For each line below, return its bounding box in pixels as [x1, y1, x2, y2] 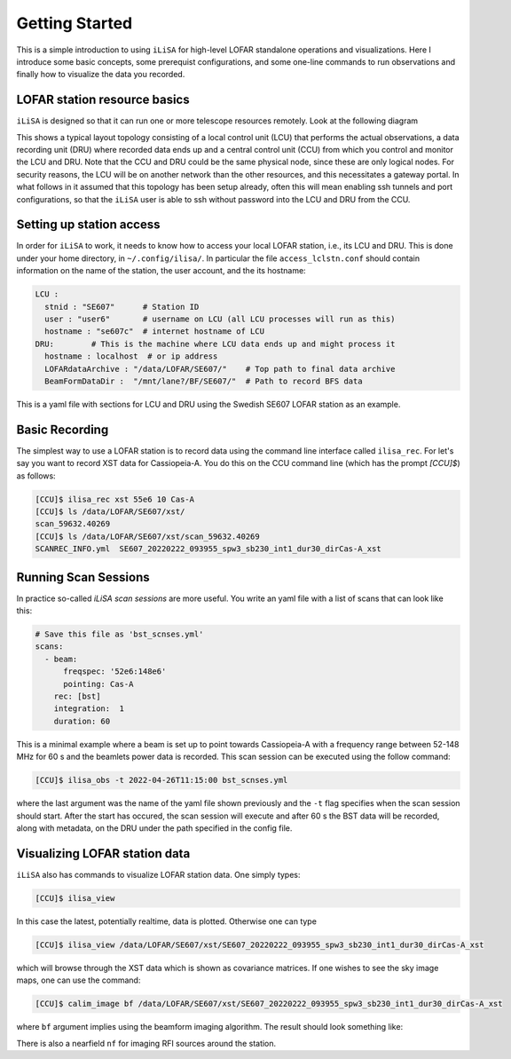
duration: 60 [53, 715, 111, 726]
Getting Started [16, 13, 133, 33]
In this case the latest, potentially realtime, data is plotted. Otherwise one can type [16, 915, 317, 927]
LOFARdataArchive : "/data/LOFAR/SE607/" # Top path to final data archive [44, 364, 396, 374]
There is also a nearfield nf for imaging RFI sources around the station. [16, 1038, 277, 1048]
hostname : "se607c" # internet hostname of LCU [44, 327, 265, 336]
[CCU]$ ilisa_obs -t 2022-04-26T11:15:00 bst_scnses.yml [35, 775, 288, 786]
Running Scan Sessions [16, 569, 150, 585]
